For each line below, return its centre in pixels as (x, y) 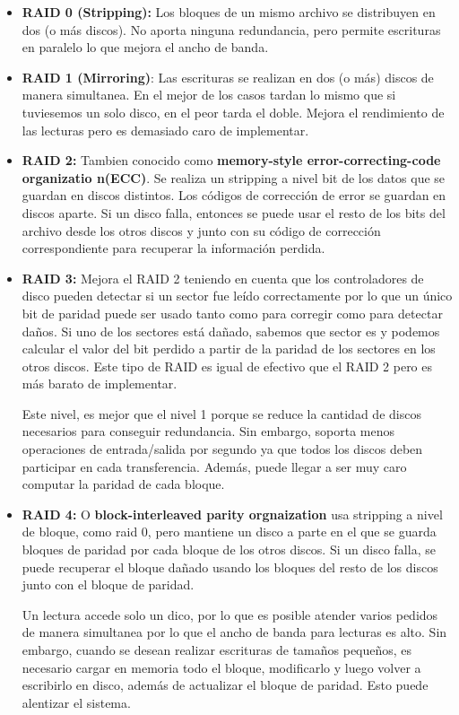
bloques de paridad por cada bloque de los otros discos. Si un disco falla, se (229, 549)
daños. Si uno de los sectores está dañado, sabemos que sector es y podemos (231, 331)
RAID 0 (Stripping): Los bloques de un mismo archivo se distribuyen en (229, 12)
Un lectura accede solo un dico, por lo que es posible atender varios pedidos (230, 614)
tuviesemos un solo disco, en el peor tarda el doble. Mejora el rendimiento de (233, 112)
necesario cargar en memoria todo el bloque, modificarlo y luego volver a (221, 667)
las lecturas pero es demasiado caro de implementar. (165, 130)
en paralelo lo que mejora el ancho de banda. (145, 47)
